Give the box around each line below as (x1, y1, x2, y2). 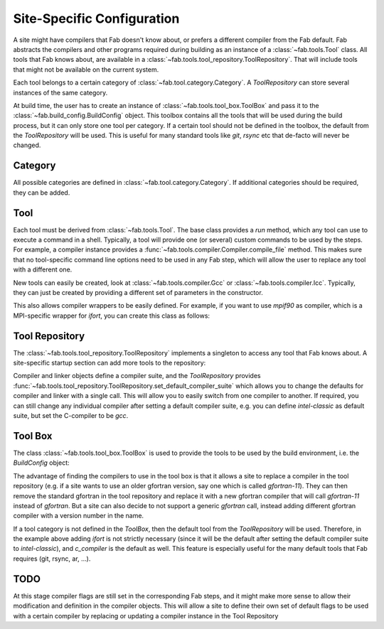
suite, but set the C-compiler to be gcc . (13, 412, 129, 420)
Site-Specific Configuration (13, 11, 180, 26)
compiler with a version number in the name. (13, 512, 144, 520)
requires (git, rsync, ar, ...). (13, 554, 91, 563)
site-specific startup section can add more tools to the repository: (13, 359, 206, 367)
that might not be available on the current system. (13, 65, 159, 74)
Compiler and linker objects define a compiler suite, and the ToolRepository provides (13, 372, 261, 380)
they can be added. (13, 188, 70, 197)
